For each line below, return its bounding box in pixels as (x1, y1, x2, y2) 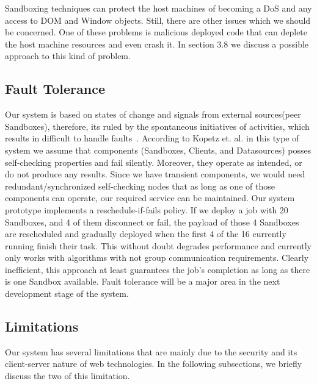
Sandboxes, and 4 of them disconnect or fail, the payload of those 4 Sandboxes (5, 215, 299, 228)
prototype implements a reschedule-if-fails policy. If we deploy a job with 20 (5, 203, 288, 216)
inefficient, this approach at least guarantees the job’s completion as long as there (5, 263, 310, 276)
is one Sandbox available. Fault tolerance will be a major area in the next (5, 275, 280, 288)
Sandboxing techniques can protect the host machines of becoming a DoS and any (5, 2, 312, 14)
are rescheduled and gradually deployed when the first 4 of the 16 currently (5, 227, 286, 240)
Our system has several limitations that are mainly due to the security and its (5, 345, 297, 358)
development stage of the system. (5, 287, 129, 300)
